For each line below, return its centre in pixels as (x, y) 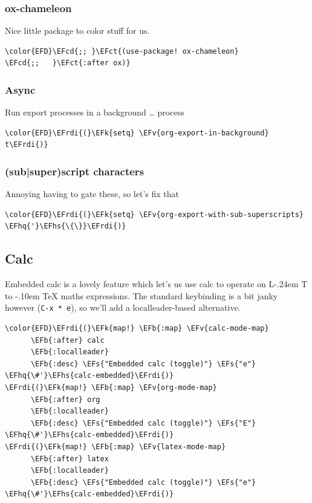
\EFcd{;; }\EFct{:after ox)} (68, 63)
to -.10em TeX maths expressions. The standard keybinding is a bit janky (141, 295)
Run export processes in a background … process (95, 112)
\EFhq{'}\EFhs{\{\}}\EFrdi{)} (66, 226)
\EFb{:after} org (65, 399)
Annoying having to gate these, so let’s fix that (92, 194)
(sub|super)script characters (75, 171)
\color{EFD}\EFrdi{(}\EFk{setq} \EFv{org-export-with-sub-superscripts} (154, 214)
